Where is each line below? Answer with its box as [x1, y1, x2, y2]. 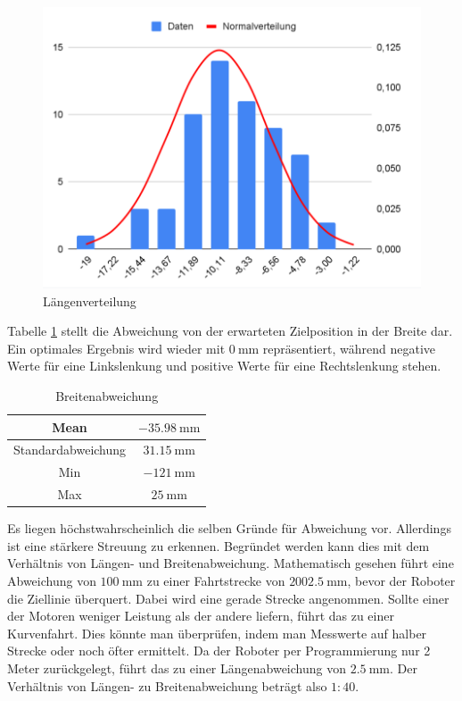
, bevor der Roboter [347, 572, 456, 590]
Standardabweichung [13, 440, 127, 459]
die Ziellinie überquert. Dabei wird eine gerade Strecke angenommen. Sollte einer [7, 588, 450, 607]
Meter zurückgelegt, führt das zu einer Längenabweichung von [7, 659, 346, 678]
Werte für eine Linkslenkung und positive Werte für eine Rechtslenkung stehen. [7, 356, 441, 375]
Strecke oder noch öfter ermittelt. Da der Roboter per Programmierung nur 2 [7, 641, 431, 660]
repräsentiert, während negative [262, 338, 435, 357]
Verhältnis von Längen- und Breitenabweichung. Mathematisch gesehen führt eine [7, 554, 454, 572]
